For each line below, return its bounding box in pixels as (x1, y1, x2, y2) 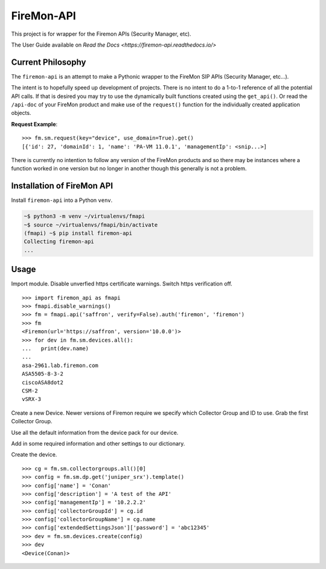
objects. (11, 109, 31, 117)
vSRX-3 (22, 396, 42, 403)
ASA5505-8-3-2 (22, 371, 63, 377)
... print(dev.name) (22, 345, 89, 352)
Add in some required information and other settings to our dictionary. (11, 440, 185, 447)
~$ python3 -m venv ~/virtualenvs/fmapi (24, 213, 145, 220)
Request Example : (11, 120, 58, 128)
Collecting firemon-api (24, 238, 95, 245)
